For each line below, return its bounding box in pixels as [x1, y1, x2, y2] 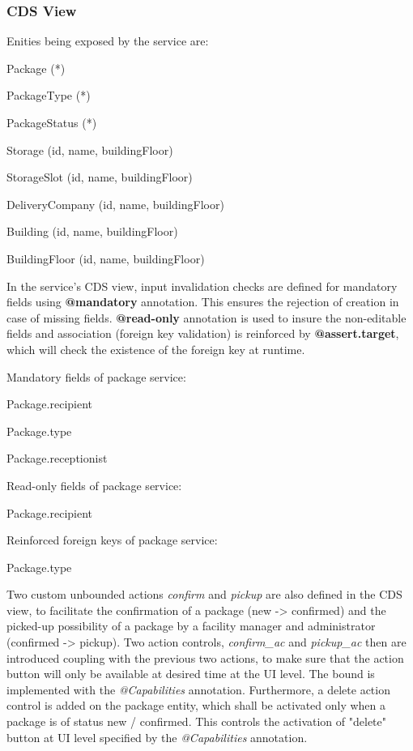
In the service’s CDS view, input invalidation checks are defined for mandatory [6, 277, 398, 294]
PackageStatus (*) [6, 114, 97, 130]
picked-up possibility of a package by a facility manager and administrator [6, 617, 376, 634]
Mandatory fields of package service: [6, 368, 186, 385]
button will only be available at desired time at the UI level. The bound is [6, 665, 375, 682]
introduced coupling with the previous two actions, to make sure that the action [6, 649, 404, 666]
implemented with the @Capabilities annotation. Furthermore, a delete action [6, 681, 390, 698]
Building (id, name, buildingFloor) [6, 223, 178, 240]
